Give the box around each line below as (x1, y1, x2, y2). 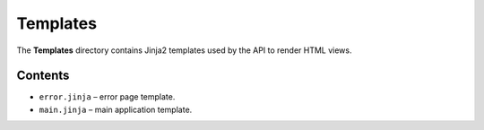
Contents (16, 68, 70, 83)
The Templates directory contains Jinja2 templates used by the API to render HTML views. (16, 45, 352, 56)
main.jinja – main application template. (39, 104, 193, 115)
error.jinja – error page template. (39, 91, 176, 102)
